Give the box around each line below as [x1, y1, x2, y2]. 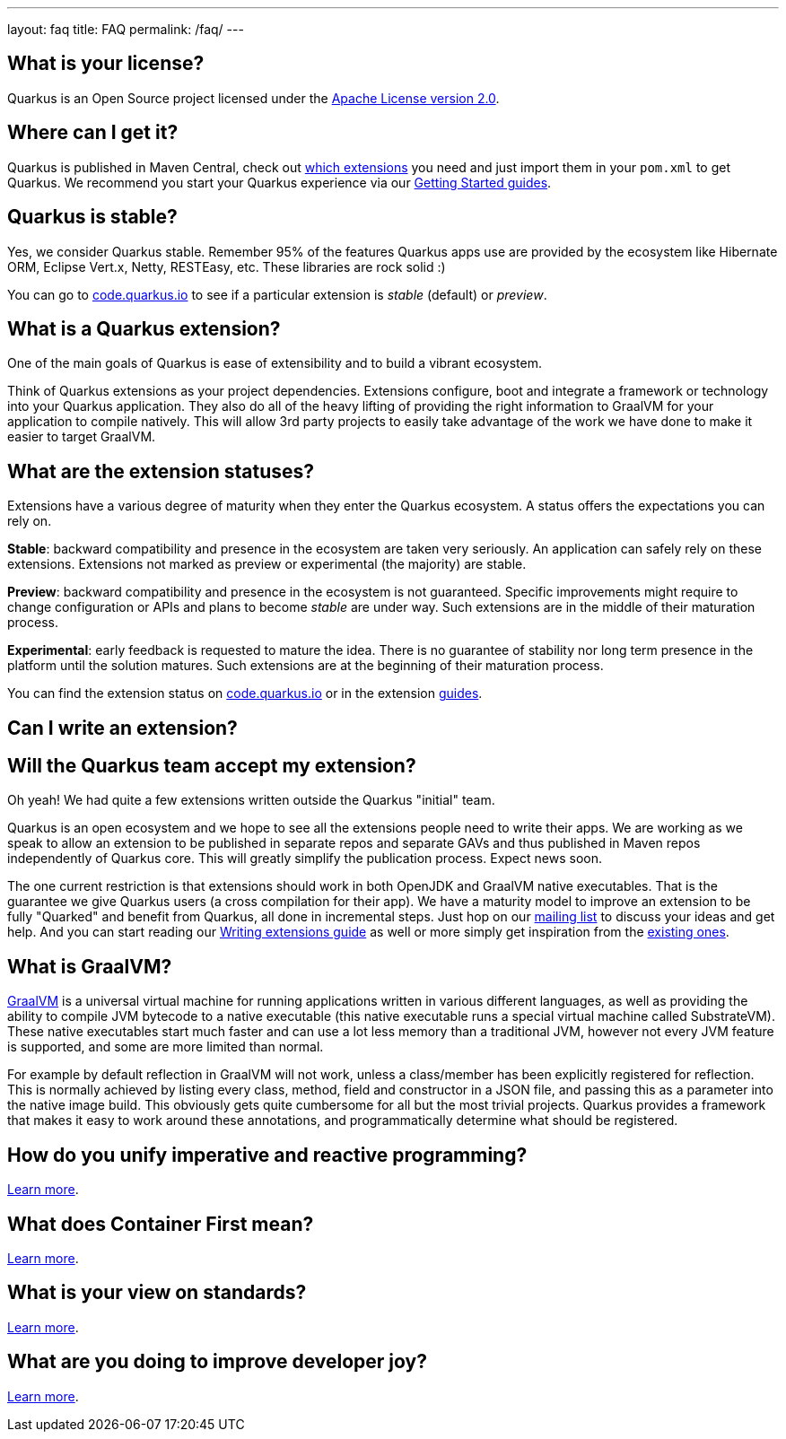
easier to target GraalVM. [7, 429, 156, 445]
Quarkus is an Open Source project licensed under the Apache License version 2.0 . [7, 90, 500, 106]
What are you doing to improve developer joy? [7, 1350, 427, 1374]
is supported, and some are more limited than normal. [7, 1039, 324, 1055]
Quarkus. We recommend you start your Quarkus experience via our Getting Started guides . [7, 174, 552, 190]
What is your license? [7, 52, 205, 75]
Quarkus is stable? [7, 205, 178, 229]
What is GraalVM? [7, 955, 172, 978]
